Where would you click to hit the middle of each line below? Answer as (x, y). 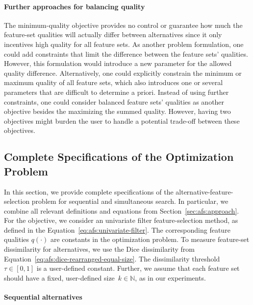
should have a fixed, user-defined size (59, 277)
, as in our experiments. (170, 277)
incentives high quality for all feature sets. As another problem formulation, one (124, 44)
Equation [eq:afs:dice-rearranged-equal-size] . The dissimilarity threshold (112, 258)
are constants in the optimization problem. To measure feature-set (150, 239)
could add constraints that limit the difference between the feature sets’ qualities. (126, 54)
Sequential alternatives (43, 297)
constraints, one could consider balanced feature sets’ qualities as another (114, 101)
